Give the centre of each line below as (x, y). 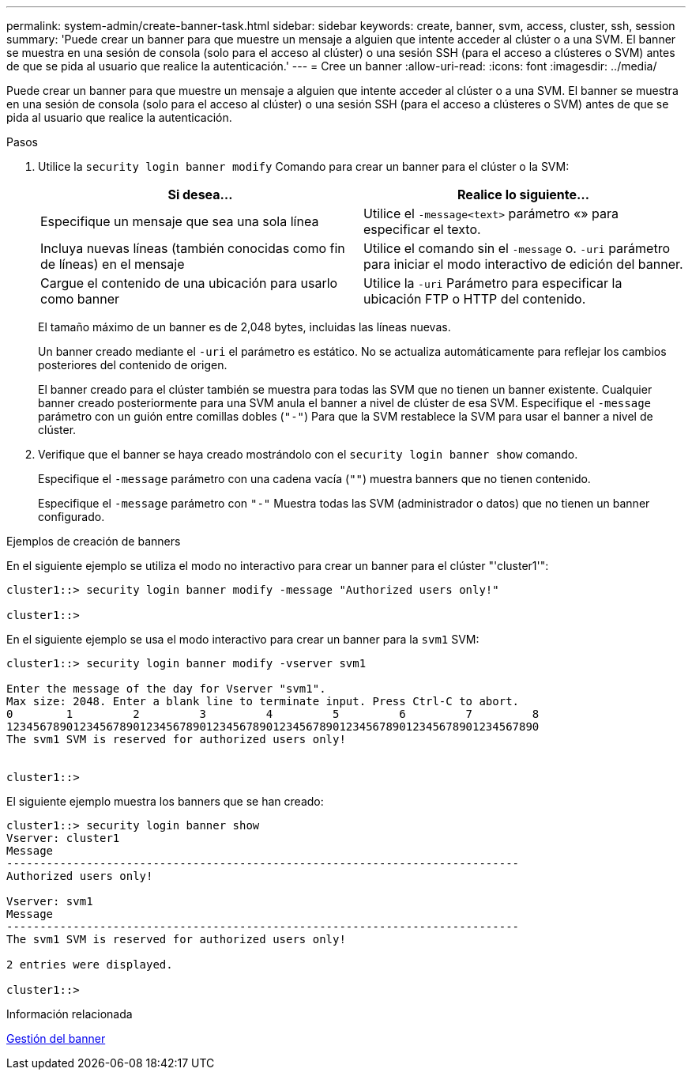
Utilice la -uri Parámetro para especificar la (493, 283)
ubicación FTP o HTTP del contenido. (475, 299)
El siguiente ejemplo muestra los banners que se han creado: (165, 801)
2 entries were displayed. (90, 965)
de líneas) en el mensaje (113, 264)
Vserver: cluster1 (63, 838)
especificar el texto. (422, 229)
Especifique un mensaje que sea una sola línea (180, 221)
